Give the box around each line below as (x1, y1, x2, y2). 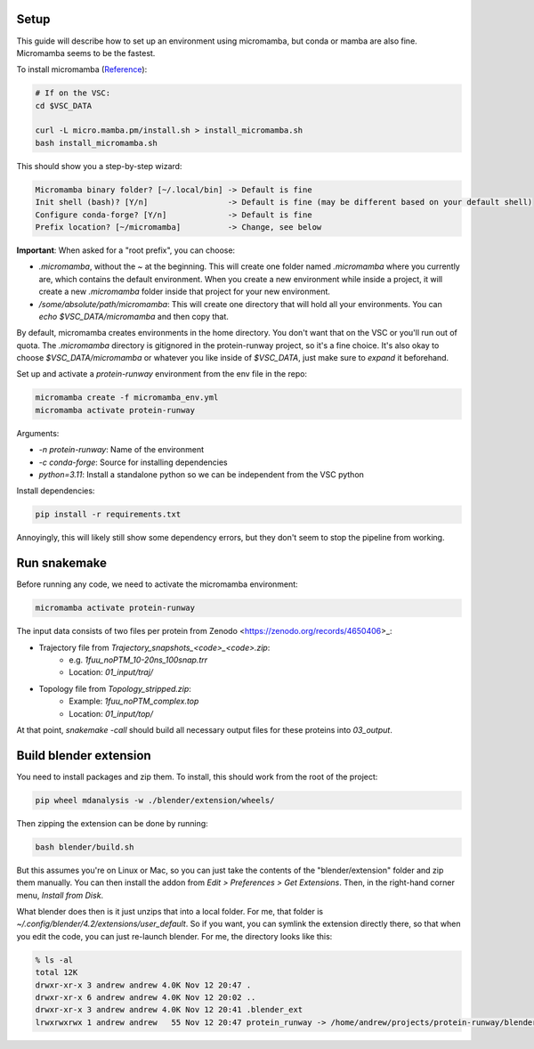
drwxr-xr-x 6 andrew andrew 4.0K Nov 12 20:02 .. (35, 992, 256, 1002)
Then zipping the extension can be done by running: (16, 817, 208, 828)
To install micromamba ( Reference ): (16, 64, 148, 75)
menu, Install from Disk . (16, 890, 104, 900)
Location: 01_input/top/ (69, 708, 153, 719)
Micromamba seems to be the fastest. (16, 47, 156, 58)
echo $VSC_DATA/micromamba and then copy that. (38, 311, 229, 321)
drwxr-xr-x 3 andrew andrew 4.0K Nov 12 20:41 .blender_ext (35, 1004, 303, 1015)
